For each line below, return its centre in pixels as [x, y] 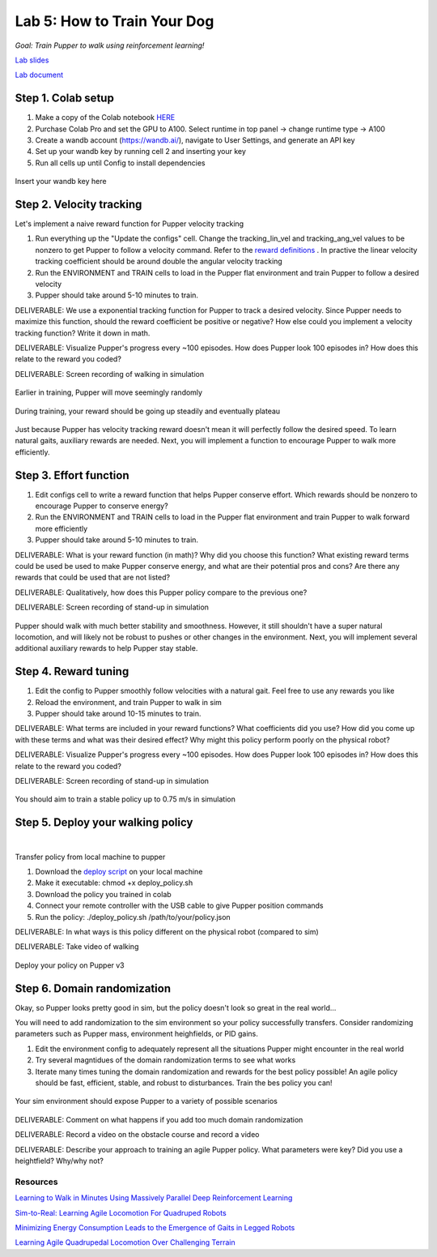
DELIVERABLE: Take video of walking [77, 947]
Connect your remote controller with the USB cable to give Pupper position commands [179, 906]
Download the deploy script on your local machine [119, 872]
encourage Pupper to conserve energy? [102, 506]
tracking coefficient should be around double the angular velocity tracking [159, 261]
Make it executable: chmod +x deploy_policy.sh [114, 883]
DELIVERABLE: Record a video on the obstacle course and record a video [137, 1135]
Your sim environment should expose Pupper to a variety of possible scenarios [146, 1101]
